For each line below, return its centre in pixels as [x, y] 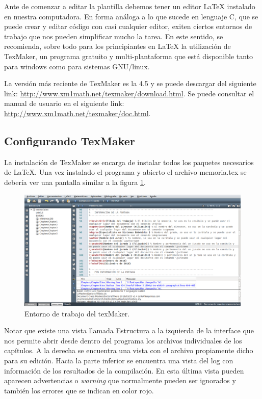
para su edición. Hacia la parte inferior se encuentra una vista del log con [119, 360]
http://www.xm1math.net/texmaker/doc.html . [77, 113]
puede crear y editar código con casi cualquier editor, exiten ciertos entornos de [128, 26]
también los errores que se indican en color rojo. [79, 390]
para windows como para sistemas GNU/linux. [77, 66]
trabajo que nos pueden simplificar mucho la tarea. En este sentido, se [114, 36]
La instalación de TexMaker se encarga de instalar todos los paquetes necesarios [129, 162]
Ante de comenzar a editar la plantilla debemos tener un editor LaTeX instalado [130, 6]
